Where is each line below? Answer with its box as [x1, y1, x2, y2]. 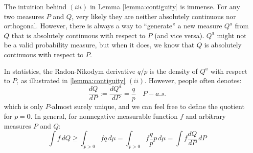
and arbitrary [185, 110, 226, 121]
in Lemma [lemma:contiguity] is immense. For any [90, 1, 240, 11]
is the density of [150, 66, 198, 76]
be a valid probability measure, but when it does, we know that [4, 40, 195, 50]
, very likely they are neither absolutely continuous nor [71, 11, 236, 21]
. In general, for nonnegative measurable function [30, 110, 178, 121]
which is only [4, 101, 44, 111]
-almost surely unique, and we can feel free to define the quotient [49, 101, 245, 111]
